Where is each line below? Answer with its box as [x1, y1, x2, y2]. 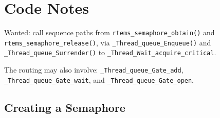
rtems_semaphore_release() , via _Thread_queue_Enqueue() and [4, 37, 211, 48]
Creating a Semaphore [4, 99, 125, 115]
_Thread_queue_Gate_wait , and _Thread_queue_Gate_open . [4, 74, 194, 85]
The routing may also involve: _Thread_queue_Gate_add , [4, 64, 184, 75]
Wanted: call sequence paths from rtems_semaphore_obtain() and [4, 27, 215, 38]
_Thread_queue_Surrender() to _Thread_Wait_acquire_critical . [4, 47, 216, 58]
